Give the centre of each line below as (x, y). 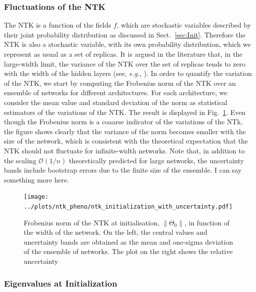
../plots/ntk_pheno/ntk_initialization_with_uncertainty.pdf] (128, 206)
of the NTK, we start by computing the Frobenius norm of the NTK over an (120, 83)
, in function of (207, 222)
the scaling (20, 160)
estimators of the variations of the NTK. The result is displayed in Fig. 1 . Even (125, 112)
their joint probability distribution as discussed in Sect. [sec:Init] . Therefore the (125, 34)
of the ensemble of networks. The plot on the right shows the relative (128, 251)
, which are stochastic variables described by (184, 25)
